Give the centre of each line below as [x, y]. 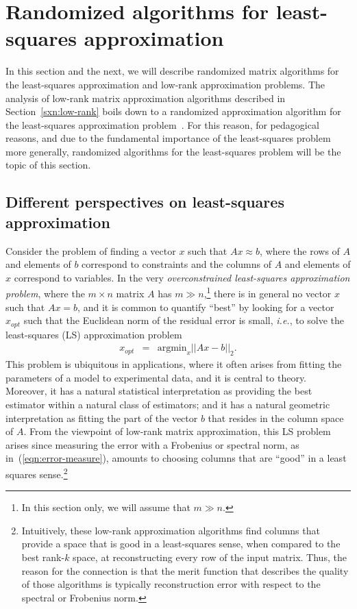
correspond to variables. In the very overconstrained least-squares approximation [182, 277]
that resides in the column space [276, 418]
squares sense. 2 [37, 473]
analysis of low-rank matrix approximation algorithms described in [146, 98]
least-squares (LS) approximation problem [94, 334]
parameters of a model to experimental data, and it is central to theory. [156, 377]
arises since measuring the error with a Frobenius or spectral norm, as [152, 444]
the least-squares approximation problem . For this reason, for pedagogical [162, 124]
